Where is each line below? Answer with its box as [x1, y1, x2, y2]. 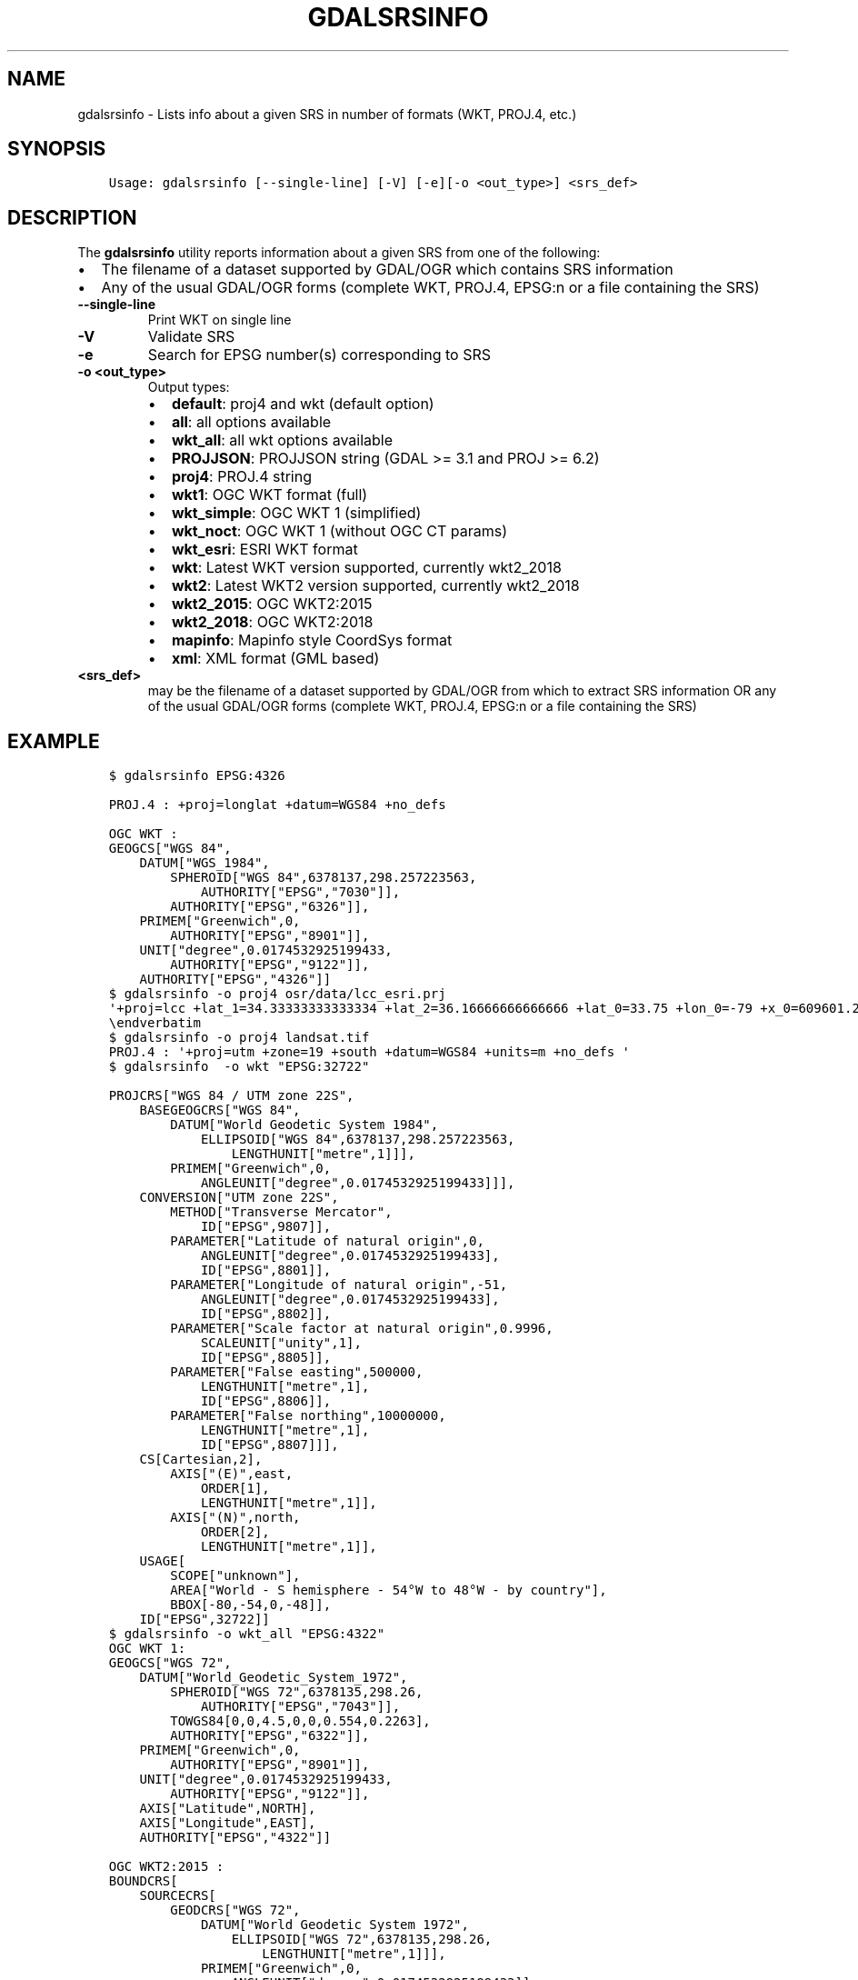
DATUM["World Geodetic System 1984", [170, 1117, 439, 1133]
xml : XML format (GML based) [171, 649, 380, 668]
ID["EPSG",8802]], [200, 1306, 332, 1322]
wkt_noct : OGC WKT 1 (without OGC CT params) [171, 522, 508, 541]
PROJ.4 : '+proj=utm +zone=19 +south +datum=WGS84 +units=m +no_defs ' [108, 1045, 630, 1060]
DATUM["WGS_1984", [139, 855, 270, 871]
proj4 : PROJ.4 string [171, 467, 312, 486]
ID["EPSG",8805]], [200, 1350, 332, 1365]
